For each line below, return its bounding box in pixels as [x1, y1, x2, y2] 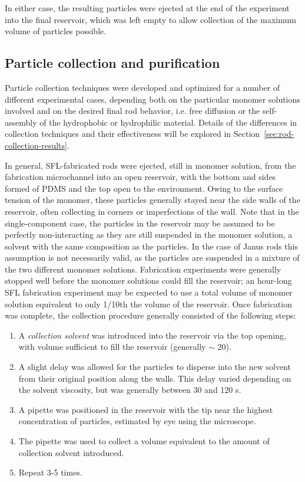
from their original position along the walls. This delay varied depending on [18, 372, 291, 384]
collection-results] [5, 139, 67, 151]
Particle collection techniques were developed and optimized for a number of [5, 81, 280, 93]
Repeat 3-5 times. [18, 466, 82, 478]
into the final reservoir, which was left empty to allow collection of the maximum [5, 13, 296, 25]
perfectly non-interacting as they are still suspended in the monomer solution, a [5, 228, 293, 241]
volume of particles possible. [5, 25, 107, 37]
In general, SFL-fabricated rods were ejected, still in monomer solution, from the [5, 159, 296, 171]
